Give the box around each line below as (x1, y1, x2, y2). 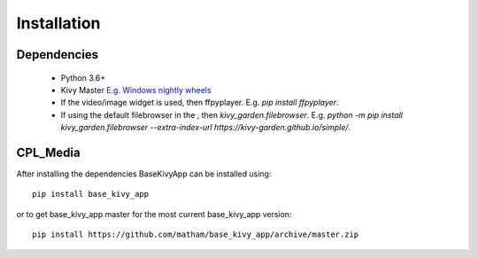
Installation (16, 13, 101, 33)
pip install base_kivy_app (32, 189, 150, 199)
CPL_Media (16, 145, 81, 160)
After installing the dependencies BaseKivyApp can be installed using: (16, 168, 272, 179)
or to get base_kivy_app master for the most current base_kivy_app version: (16, 208, 292, 219)
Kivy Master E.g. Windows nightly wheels (60, 84, 212, 95)
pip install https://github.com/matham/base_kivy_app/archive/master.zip (32, 230, 359, 239)
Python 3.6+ (60, 72, 106, 83)
